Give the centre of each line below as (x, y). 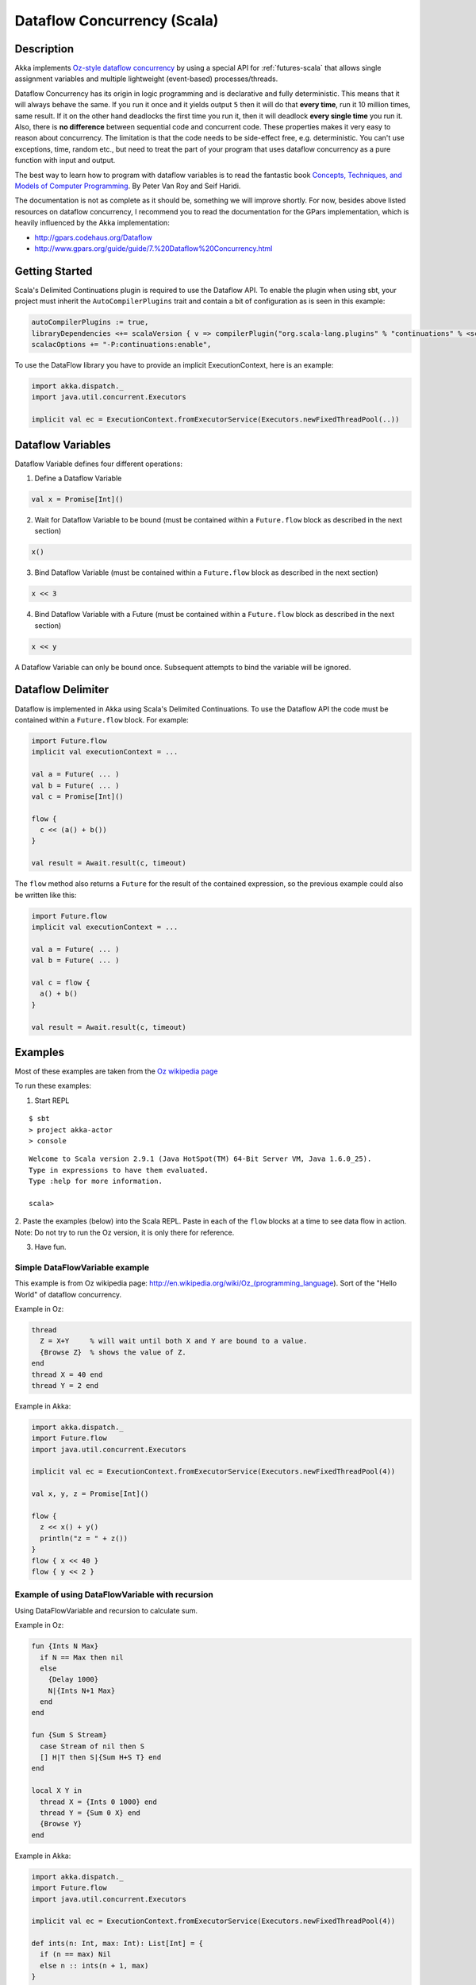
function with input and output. (65, 160)
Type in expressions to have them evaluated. (119, 1170)
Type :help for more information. (96, 1181)
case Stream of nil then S (92, 1746)
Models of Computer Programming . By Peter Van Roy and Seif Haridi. (128, 186)
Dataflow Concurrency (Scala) (117, 21)
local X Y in (57, 1791)
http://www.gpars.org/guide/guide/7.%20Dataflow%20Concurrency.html (154, 248)
